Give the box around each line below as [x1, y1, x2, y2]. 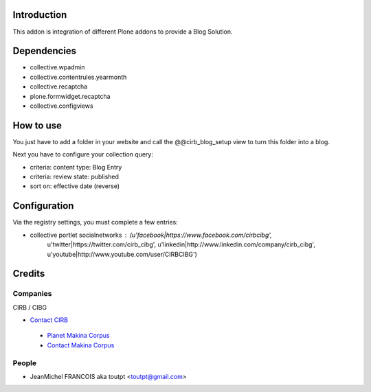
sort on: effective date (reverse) [30, 182, 120, 190]
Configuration [12, 200, 74, 212]
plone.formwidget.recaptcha [30, 92, 111, 100]
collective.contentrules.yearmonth [30, 73, 127, 81]
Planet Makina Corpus [47, 332, 110, 340]
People [12, 358, 37, 367]
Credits [12, 268, 45, 279]
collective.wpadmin [30, 63, 85, 71]
